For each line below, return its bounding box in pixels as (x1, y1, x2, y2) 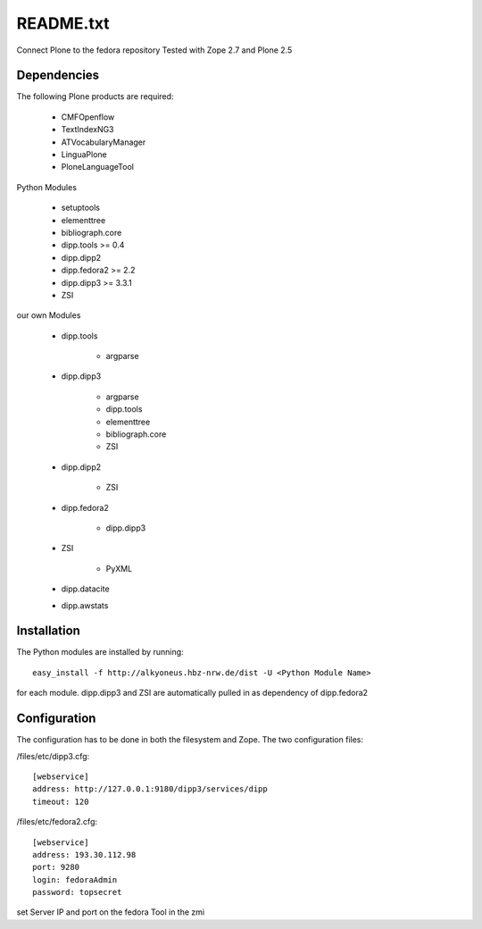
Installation (16, 624, 80, 639)
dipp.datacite (61, 583, 111, 594)
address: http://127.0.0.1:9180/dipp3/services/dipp (32, 784, 268, 794)
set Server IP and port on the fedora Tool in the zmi (16, 907, 205, 917)
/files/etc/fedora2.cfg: (16, 816, 98, 827)
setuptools (61, 202, 100, 213)
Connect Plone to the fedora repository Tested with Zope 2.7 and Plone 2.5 (16, 45, 293, 55)
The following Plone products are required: (16, 91, 174, 102)
